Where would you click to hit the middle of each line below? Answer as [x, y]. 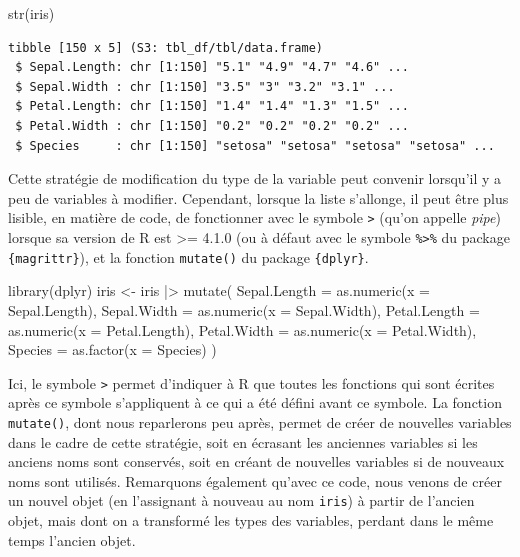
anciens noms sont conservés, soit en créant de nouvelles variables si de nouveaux [256, 461]
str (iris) [31, 13]
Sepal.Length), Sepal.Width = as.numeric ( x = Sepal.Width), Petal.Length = [244, 309]
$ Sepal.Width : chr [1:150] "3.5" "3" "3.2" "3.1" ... [205, 86]
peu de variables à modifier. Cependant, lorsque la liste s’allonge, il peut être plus [258, 197]
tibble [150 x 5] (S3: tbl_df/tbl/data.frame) [165, 47]
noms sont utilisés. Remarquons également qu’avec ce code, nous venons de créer [255, 480]
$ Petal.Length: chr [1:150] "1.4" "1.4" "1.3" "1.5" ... [212, 106]
